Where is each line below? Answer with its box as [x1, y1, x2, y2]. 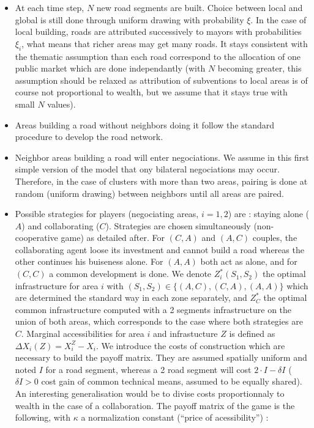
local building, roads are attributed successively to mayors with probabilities [15, 25, 302, 38]
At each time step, [15, 1, 84, 13]
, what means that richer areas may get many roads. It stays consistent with [21, 37, 308, 50]
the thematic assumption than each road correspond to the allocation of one [15, 50, 301, 62]
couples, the [252, 231, 297, 244]
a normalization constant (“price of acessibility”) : [81, 411, 269, 424]
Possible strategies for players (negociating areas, [15, 207, 199, 220]
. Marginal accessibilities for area [21, 327, 144, 340]
